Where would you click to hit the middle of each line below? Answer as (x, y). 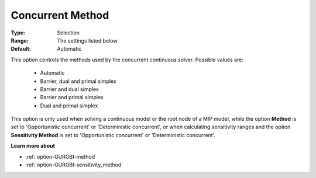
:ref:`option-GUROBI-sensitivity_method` (74, 165)
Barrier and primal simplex (72, 97)
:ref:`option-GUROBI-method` (61, 156)
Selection (68, 33)
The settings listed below (87, 40)
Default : (21, 49)
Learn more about (33, 146)
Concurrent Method (60, 15)
